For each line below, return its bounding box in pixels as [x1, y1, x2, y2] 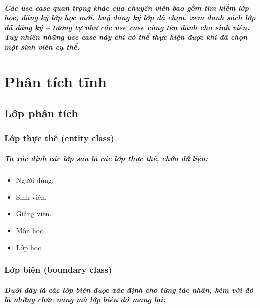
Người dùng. [16, 175, 54, 185]
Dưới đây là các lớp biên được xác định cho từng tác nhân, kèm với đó [4, 284, 253, 295]
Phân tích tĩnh [4, 71, 107, 91]
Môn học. [16, 225, 45, 235]
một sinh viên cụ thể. [4, 41, 80, 52]
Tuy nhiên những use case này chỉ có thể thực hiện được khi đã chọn [4, 32, 248, 42]
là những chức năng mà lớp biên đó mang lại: [4, 294, 166, 305]
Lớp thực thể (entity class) [4, 131, 114, 144]
